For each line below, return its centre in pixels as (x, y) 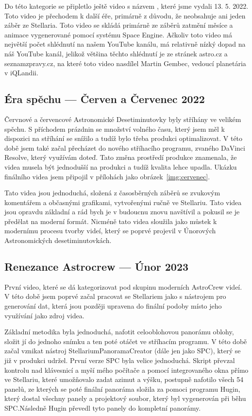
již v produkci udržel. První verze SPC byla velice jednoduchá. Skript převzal (120, 360)
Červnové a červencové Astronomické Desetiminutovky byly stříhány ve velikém (123, 119)
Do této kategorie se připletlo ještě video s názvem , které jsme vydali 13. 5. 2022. (126, 6)
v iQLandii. (21, 73)
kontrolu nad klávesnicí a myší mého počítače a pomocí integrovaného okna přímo (126, 370)
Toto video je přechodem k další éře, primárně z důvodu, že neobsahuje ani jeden (125, 15)
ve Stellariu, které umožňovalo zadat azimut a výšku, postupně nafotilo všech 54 (124, 379)
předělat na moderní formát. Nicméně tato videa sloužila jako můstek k (111, 221)
